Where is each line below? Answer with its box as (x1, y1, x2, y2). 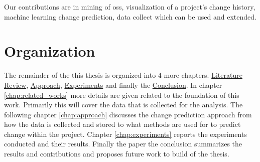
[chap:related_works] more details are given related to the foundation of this (4, 89, 239, 100)
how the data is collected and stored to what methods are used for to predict (4, 119, 241, 129)
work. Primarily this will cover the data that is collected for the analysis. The (4, 99, 243, 110)
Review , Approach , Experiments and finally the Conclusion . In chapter (4, 79, 222, 90)
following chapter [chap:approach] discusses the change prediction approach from (4, 109, 252, 119)
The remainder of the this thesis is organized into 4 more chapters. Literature (4, 70, 242, 80)
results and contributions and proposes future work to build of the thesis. (4, 148, 229, 159)
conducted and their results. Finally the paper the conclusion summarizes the (4, 138, 242, 149)
